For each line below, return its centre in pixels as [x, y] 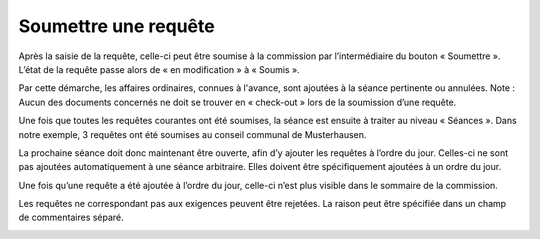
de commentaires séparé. [71, 217]
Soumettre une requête [116, 26]
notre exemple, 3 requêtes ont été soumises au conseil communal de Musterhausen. [192, 134]
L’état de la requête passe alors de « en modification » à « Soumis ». [159, 69]
